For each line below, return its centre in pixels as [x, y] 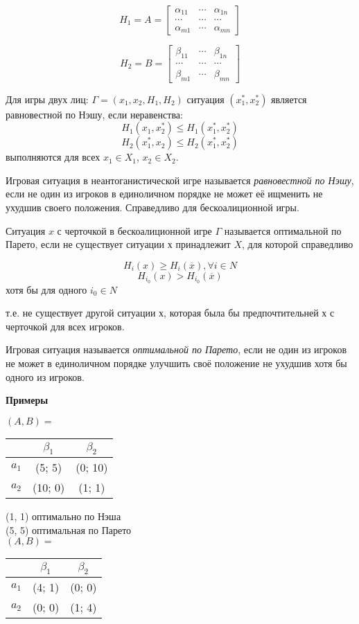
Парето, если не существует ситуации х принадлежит [118, 244]
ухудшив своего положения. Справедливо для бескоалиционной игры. [152, 207]
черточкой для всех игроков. [65, 326]
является [289, 99]
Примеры [27, 400]
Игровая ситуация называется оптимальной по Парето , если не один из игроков [176, 349]
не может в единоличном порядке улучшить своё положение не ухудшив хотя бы [176, 363]
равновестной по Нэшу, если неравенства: [94, 114]
